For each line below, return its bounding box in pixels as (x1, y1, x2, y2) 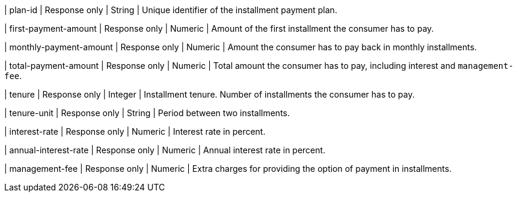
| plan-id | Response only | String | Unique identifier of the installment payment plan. (4, 5, 337, 15)
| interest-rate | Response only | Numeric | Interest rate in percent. (4, 126, 266, 137)
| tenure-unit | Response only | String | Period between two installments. (4, 108, 290, 118)
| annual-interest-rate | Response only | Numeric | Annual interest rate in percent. (4, 145, 326, 155)
